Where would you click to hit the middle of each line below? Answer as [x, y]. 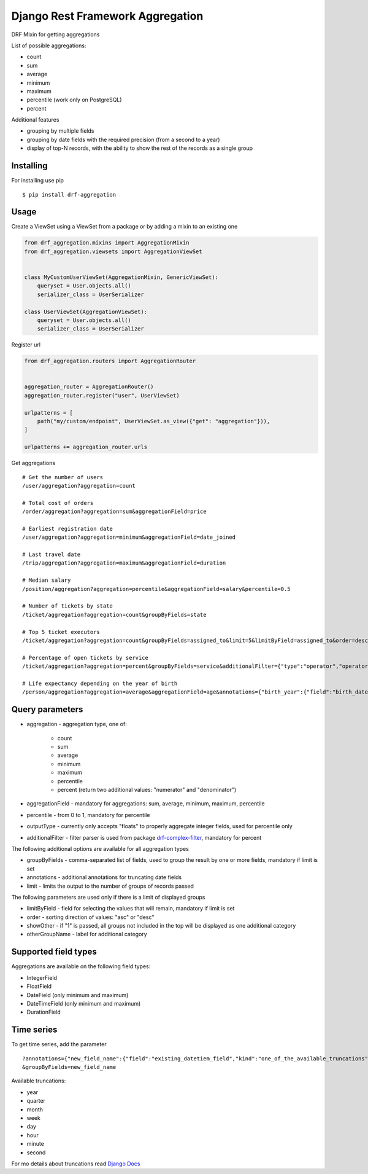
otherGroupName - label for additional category [87, 934]
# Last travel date [52, 555]
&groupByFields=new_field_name [69, 1067]
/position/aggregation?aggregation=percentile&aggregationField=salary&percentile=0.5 [156, 589]
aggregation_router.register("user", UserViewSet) [102, 395]
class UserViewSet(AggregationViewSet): [86, 311]
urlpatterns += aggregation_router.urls [86, 447]
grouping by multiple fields [60, 131]
